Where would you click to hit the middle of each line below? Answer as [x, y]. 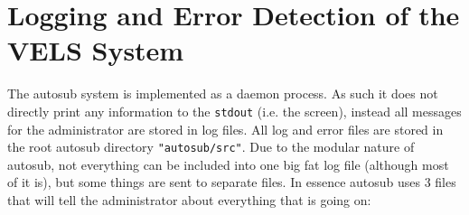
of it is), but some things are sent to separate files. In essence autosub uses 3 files [232, 182]
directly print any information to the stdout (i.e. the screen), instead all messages [234, 111]
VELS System [96, 50]
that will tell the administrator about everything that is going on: [189, 200]
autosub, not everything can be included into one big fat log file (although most [228, 164]
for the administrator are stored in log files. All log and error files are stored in [225, 129]
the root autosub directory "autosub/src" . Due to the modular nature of [211, 147]
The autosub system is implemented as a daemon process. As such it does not [223, 93]
